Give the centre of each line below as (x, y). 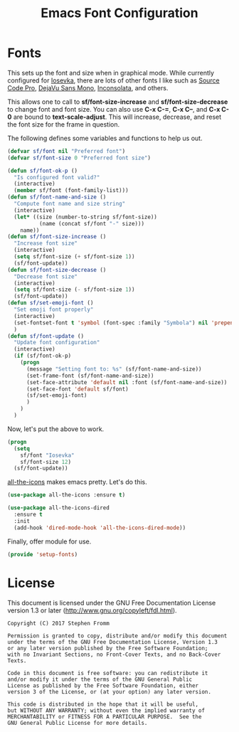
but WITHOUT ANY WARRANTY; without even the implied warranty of (106, 710)
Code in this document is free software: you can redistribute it (108, 673)
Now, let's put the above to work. (56, 429)
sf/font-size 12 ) (46, 462)
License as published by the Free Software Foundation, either (103, 685)
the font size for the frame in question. (63, 124)
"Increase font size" (46, 243)
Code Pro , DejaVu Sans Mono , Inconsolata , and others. (88, 87)
